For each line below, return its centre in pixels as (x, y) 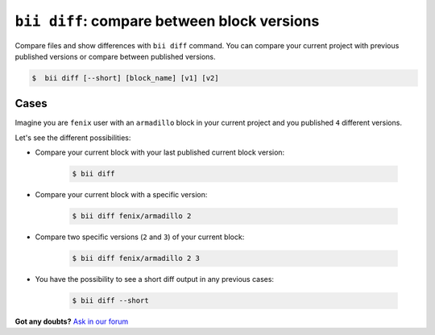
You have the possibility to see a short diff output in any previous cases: (154, 279)
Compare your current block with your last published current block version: (160, 152)
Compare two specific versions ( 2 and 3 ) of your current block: (140, 237)
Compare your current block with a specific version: (121, 195)
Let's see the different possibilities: (73, 138)
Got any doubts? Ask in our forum (72, 321)
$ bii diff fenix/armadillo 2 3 (136, 258)
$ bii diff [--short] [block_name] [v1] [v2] (125, 78)
